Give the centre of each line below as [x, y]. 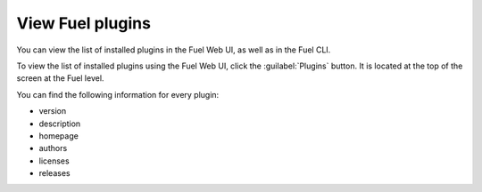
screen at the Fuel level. [60, 78]
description [60, 124]
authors [53, 148]
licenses [54, 161]
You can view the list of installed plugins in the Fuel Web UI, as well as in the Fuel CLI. [174, 50]
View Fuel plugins [84, 23]
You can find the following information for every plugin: [118, 94]
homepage [59, 136]
